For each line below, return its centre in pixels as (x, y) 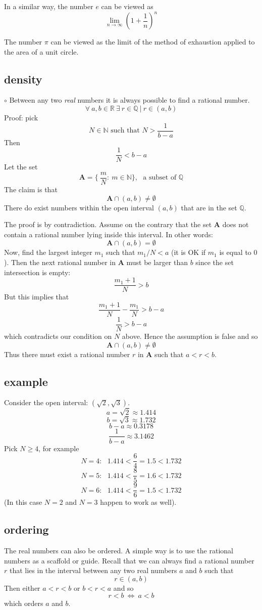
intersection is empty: (37, 272)
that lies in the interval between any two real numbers (93, 570)
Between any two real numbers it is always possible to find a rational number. (129, 100)
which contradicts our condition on (58, 336)
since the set (215, 262)
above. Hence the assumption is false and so (190, 336)
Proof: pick (21, 118)
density (23, 79)
